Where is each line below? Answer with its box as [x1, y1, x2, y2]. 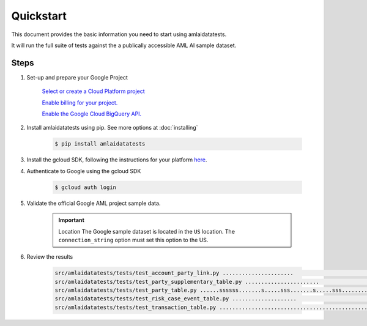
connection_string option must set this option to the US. [58, 236, 209, 243]
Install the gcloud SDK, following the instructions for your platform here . [26, 156, 207, 163]
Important [58, 217, 85, 224]
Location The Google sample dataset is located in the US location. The [58, 228, 235, 235]
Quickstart [11, 9, 67, 23]
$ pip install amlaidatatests [54, 141, 146, 147]
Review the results [26, 253, 73, 261]
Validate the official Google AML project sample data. [26, 199, 161, 207]
